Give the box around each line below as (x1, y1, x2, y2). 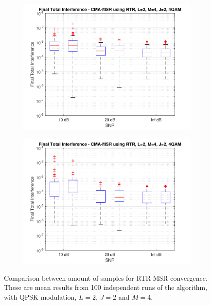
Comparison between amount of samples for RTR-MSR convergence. (4, 272, 208, 283)
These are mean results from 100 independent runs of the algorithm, (4, 282, 208, 292)
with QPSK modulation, (4, 291, 77, 302)
